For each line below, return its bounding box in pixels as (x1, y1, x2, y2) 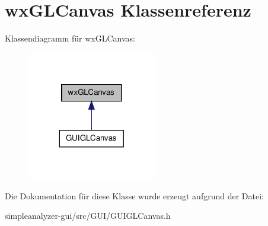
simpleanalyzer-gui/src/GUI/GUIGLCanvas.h (5, 209, 171, 222)
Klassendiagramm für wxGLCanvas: (5, 32, 135, 44)
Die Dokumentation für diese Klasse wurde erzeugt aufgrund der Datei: (5, 189, 264, 202)
